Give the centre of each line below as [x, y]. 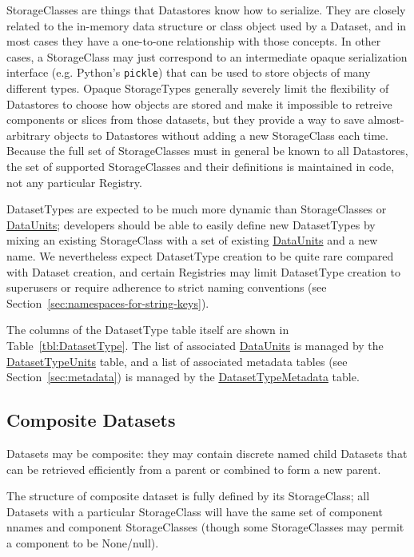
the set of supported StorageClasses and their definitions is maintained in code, [201, 166]
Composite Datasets [91, 420]
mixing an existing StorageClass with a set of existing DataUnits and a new [192, 240]
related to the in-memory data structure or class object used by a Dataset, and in [207, 25]
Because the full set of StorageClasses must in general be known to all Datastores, [207, 151]
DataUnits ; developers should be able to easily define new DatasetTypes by [191, 224]
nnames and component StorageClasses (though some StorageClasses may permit [205, 527]
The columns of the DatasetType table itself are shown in [148, 330]
